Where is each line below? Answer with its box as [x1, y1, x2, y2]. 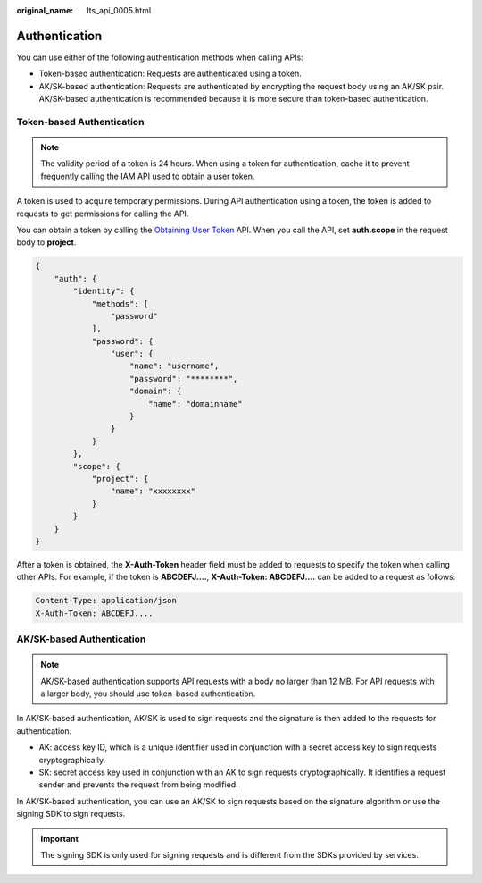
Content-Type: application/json [35, 595, 178, 606]
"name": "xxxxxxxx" [110, 486, 196, 496]
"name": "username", [129, 361, 220, 371]
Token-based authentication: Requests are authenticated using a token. [38, 68, 303, 80]
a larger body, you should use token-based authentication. [40, 688, 256, 699]
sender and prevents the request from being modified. [38, 779, 238, 790]
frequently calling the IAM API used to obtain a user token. [40, 171, 255, 181]
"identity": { [72, 286, 135, 297]
